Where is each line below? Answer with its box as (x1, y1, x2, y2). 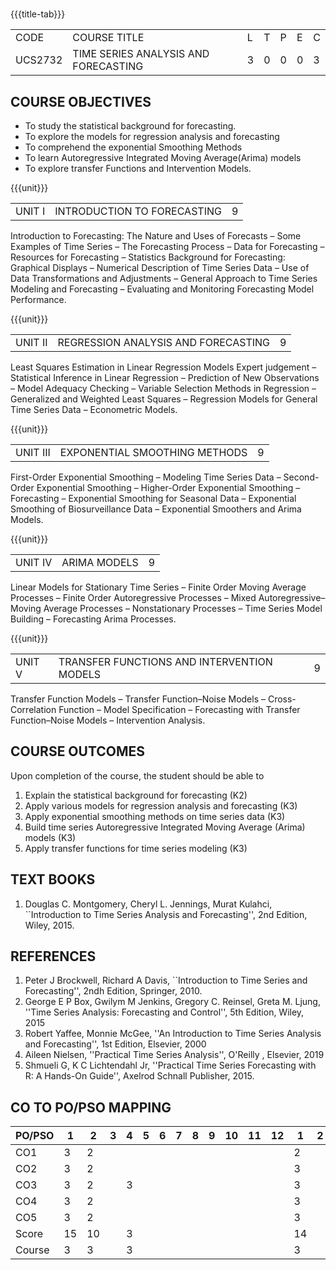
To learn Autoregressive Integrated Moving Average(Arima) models (24, 152, 302, 163)
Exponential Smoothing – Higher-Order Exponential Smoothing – (36, 482, 301, 493)
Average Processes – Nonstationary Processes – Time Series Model (43, 603, 323, 614)
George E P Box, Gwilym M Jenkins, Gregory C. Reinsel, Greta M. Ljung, (24, 996, 321, 1008)
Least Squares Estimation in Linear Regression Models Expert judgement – (10, 361, 317, 373)
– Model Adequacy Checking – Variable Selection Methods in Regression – (10, 383, 317, 394)
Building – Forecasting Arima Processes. (10, 613, 177, 625)
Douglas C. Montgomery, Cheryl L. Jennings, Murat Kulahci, (24, 898, 273, 910)
